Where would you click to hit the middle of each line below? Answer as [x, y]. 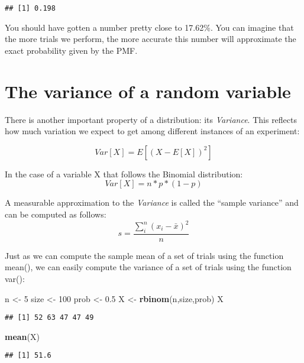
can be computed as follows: [56, 214]
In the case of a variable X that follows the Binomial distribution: [124, 174]
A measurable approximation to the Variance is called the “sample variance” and [152, 202]
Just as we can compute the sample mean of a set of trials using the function [144, 255]
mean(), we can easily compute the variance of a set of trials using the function [148, 267]
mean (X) [22, 336]
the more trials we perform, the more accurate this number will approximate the [151, 39]
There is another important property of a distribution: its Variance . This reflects [151, 119]
